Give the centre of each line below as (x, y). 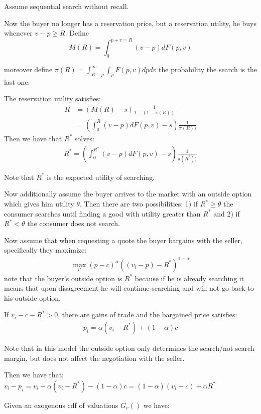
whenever (18, 33)
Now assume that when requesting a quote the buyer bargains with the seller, (123, 240)
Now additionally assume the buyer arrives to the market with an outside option (128, 194)
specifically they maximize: (45, 250)
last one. (17, 81)
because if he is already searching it (189, 278)
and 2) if (227, 213)
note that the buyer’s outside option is (63, 278)
